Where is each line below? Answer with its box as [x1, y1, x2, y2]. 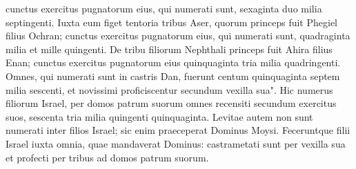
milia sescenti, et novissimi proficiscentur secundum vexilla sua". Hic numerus [6, 82, 333, 97]
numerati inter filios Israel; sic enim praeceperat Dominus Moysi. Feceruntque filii [6, 123, 350, 137]
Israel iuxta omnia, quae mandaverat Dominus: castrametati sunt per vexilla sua [6, 136, 346, 150]
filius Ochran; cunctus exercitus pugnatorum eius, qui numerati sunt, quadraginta [6, 28, 350, 43]
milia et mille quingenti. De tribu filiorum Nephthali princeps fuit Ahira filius [6, 41, 333, 56]
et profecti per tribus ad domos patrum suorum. [6, 150, 209, 164]
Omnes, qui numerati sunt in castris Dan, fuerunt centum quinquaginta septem [6, 68, 340, 83]
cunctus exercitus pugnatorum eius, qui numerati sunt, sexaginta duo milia [6, 1, 322, 15]
